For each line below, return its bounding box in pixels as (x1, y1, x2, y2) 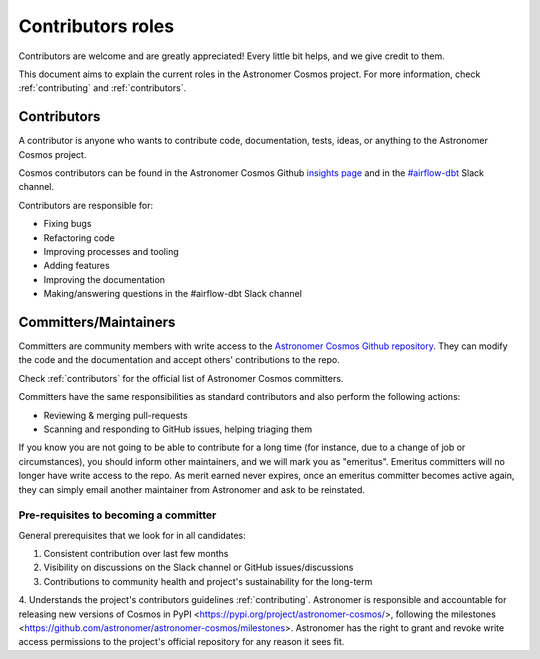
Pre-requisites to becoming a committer (18, 508, 217, 522)
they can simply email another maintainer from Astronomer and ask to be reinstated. (18, 483, 365, 495)
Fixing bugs (43, 218, 92, 230)
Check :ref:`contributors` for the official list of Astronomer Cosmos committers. (18, 372, 344, 384)
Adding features (43, 260, 110, 272)
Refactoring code (43, 231, 115, 244)
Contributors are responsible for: (18, 199, 154, 211)
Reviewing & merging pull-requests (43, 409, 189, 421)
